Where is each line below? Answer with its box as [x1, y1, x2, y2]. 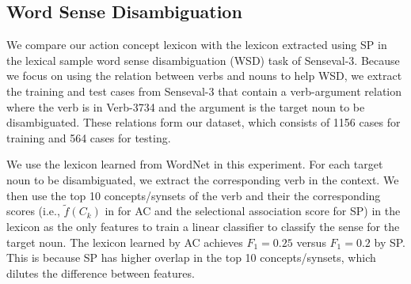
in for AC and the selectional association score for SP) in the [105, 203, 401, 219]
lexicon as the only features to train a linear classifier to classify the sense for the [6, 218, 400, 234]
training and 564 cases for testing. [6, 129, 171, 146]
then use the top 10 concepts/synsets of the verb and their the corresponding [6, 187, 381, 203]
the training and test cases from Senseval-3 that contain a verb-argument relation [6, 82, 402, 99]
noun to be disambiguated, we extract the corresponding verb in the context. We [6, 171, 399, 187]
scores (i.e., [6, 203, 60, 219]
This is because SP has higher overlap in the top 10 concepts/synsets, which [6, 249, 376, 266]
